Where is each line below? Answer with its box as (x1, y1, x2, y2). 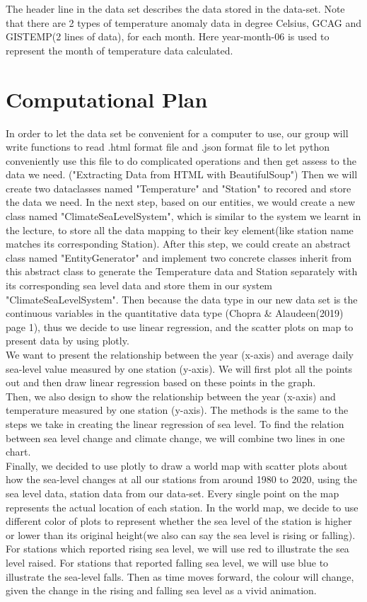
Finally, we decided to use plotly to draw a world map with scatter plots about (6, 458, 348, 473)
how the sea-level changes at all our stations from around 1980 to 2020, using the (6, 472, 358, 487)
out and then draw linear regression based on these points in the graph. (6, 375, 316, 390)
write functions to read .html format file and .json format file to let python (6, 139, 330, 154)
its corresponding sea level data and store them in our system (6, 278, 273, 293)
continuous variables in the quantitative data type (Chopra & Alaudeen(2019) (6, 306, 344, 320)
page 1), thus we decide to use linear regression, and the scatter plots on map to (6, 319, 354, 334)
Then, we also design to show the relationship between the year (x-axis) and (6, 388, 336, 403)
